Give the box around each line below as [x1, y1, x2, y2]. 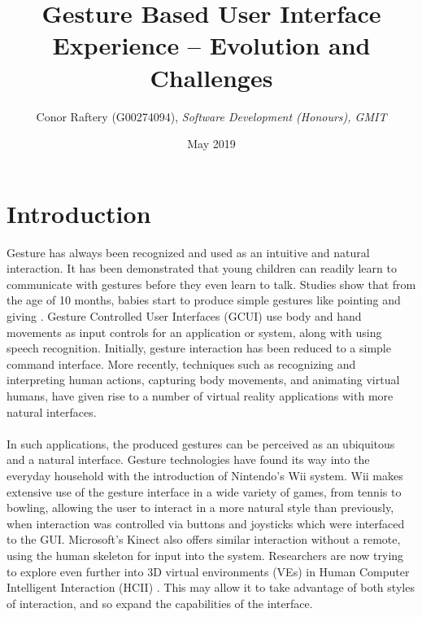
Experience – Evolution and [52, 28, 371, 62]
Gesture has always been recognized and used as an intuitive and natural [7, 243, 370, 260]
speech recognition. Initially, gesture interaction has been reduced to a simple [7, 339, 391, 357]
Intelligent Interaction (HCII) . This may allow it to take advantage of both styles [7, 579, 415, 596]
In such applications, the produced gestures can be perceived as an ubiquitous [7, 435, 395, 452]
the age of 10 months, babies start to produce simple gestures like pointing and [7, 291, 401, 308]
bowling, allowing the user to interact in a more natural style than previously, [7, 499, 394, 516]
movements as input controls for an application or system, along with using [7, 323, 382, 340]
